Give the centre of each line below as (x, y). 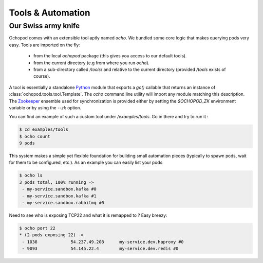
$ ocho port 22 (37, 228)
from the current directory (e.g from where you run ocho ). (91, 63)
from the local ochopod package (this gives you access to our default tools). (110, 56)
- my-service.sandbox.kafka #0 (59, 189)
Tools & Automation (49, 13)
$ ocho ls (31, 175)
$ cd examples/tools (44, 130)
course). (42, 76)
